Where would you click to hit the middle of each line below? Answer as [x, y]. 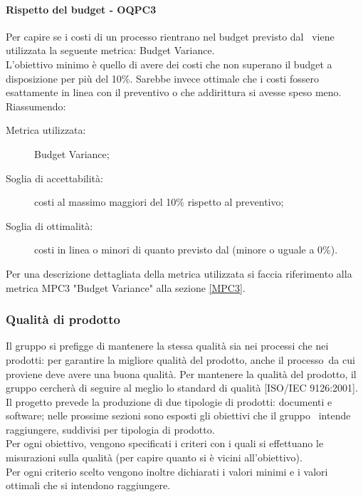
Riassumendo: [36, 106]
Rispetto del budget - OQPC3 [81, 9]
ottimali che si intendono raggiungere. [88, 485]
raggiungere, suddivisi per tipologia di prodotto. [110, 429]
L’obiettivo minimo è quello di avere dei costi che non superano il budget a [169, 64]
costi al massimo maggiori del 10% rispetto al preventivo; [159, 202]
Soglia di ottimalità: [49, 225]
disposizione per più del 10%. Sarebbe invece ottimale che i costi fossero [162, 78]
